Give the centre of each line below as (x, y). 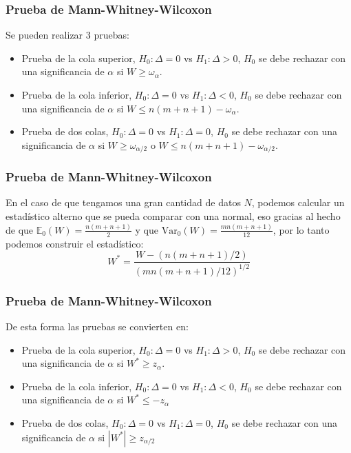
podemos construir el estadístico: (75, 243)
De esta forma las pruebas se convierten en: (97, 326)
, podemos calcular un (298, 202)
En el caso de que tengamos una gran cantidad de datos (123, 202)
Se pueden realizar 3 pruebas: (67, 35)
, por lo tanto (301, 229)
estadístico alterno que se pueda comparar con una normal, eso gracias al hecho (173, 216)
